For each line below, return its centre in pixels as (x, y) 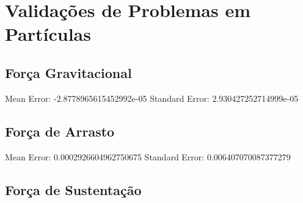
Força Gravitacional (68, 72)
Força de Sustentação (73, 189)
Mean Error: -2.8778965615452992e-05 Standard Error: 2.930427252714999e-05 (152, 98)
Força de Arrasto (60, 131)
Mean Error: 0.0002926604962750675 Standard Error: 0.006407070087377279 (148, 156)
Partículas (48, 34)
